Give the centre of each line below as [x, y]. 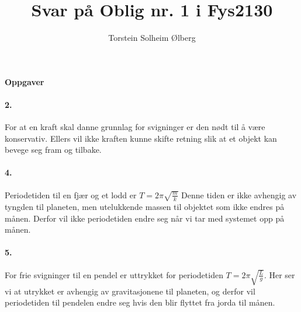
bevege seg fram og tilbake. [53, 150]
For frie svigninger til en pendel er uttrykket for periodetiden [114, 274]
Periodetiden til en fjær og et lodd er [71, 194]
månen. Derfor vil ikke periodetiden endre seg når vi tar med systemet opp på [145, 218]
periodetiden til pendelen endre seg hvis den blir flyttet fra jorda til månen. [140, 302]
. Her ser [279, 274]
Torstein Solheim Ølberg [152, 38]
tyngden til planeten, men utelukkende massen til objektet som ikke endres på [145, 206]
